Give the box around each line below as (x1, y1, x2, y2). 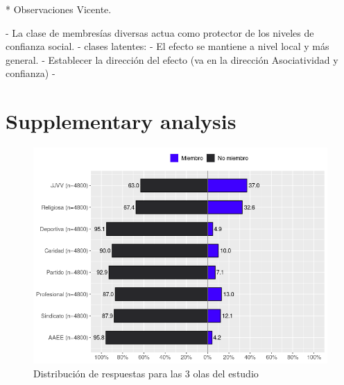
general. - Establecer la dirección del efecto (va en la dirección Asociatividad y (6, 52, 338, 67)
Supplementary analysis (6, 107, 237, 135)
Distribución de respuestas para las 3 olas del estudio (33, 366, 259, 380)
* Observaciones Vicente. (6, 2, 112, 16)
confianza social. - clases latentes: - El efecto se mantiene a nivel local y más (6, 39, 329, 53)
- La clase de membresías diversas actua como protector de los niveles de (6, 25, 314, 40)
